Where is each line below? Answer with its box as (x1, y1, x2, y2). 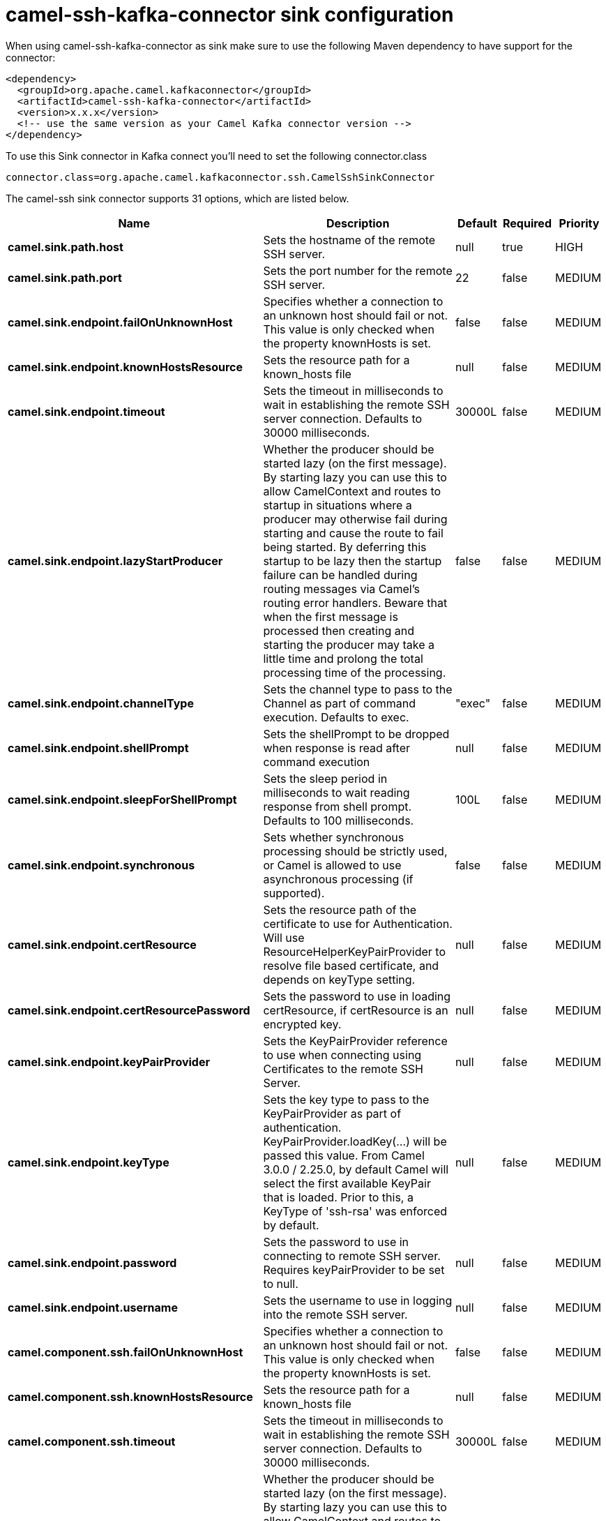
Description (326, 216, 390, 230)
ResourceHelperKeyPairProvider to (263, 944, 446, 959)
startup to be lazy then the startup (263, 553, 442, 568)
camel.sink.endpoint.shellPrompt (8, 740, 189, 755)
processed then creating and (263, 623, 414, 638)
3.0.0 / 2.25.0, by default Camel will (263, 1162, 449, 1176)
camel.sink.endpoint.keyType (8, 1155, 169, 1169)
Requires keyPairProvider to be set (263, 1262, 445, 1277)
